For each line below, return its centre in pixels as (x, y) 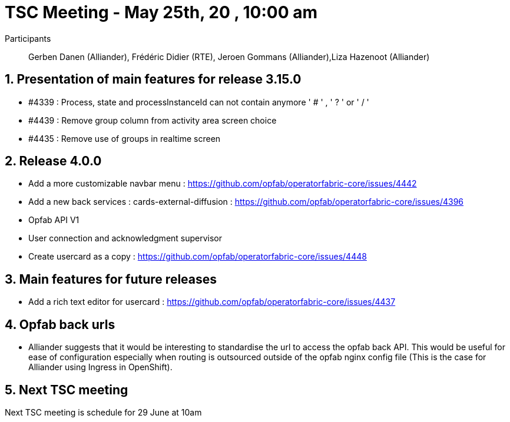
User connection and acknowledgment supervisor (125, 238)
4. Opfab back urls (60, 324)
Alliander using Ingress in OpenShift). (100, 367)
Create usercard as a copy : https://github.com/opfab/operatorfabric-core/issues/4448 (198, 257)
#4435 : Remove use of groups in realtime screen (125, 138)
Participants (28, 38)
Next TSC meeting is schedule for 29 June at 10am (103, 412)
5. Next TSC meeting (67, 390)
